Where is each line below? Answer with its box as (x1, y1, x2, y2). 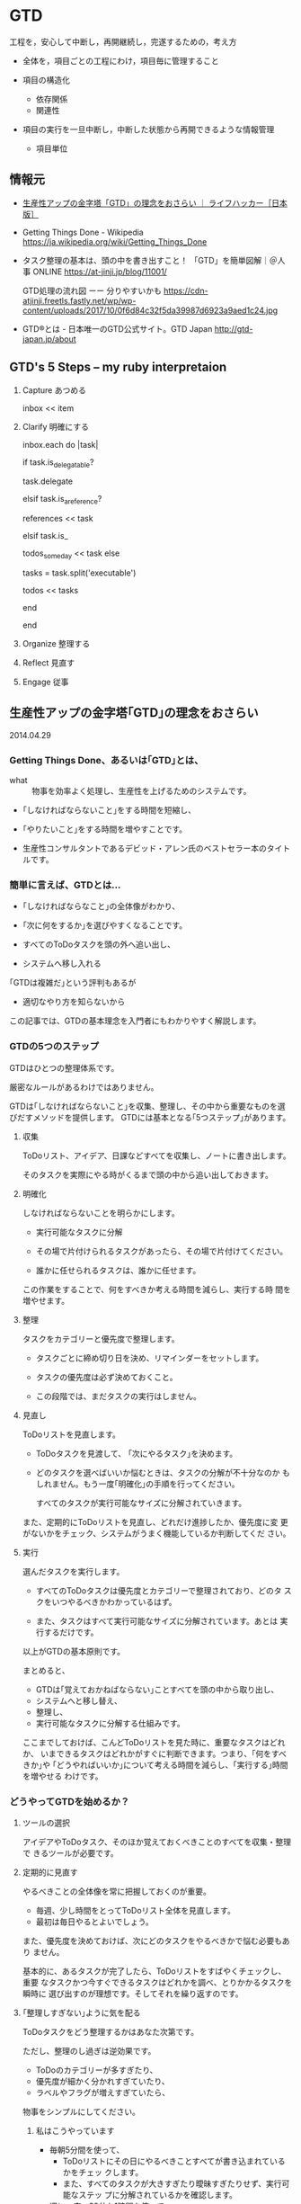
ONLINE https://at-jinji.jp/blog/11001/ (32, 266, 168, 277)
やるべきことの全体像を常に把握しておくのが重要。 (22, 1886, 211, 1896)
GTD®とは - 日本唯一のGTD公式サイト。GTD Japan (22, 323, 213, 334)
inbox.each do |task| (22, 439, 99, 450)
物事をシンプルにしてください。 (22, 2106, 141, 2117)
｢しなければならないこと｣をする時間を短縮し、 (22, 805, 196, 816)
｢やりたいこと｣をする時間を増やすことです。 (22, 824, 187, 834)
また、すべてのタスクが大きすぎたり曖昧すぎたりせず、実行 (62, 2178, 282, 2189)
